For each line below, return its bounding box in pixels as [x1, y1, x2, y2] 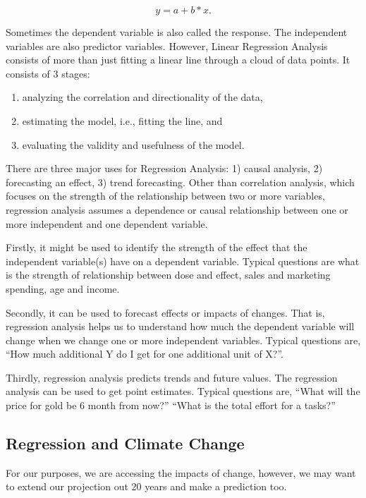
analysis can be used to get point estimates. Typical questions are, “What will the [6, 384, 360, 399]
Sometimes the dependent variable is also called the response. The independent [6, 25, 348, 39]
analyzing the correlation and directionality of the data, [22, 90, 263, 104]
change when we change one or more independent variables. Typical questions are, [6, 332, 361, 347]
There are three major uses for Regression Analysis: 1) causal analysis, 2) [6, 161, 323, 176]
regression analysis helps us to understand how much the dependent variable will [6, 319, 355, 334]
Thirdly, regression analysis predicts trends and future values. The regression [6, 370, 338, 384]
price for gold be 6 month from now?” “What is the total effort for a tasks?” [6, 398, 336, 413]
